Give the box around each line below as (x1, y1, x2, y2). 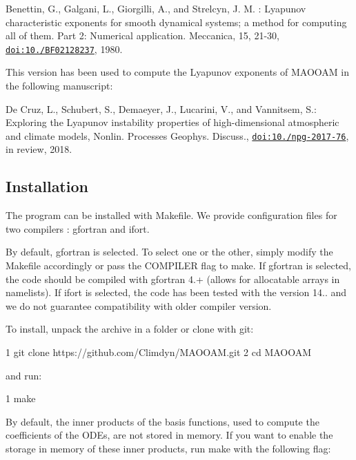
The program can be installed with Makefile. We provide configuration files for (6, 208, 337, 222)
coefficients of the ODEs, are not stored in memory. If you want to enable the (6, 428, 333, 442)
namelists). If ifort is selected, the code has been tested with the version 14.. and (6, 285, 347, 300)
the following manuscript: (6, 79, 113, 93)
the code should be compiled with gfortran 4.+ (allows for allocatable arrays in (6, 271, 340, 286)
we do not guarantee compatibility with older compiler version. (6, 298, 272, 313)
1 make (6, 391, 36, 406)
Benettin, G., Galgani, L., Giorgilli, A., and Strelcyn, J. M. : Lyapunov (6, 1, 306, 15)
